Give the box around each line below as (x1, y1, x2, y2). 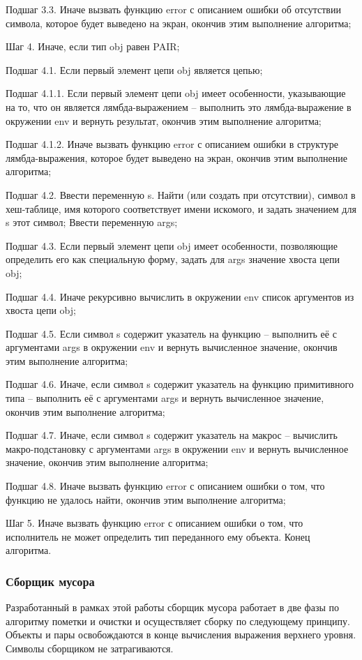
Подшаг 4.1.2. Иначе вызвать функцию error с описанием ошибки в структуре (6, 137, 339, 151)
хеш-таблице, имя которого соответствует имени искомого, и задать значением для (6, 201, 356, 216)
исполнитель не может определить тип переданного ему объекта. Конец (6, 529, 310, 543)
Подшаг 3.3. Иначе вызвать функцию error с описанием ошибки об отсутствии (6, 2, 341, 16)
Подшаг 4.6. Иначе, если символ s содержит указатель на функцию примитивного (6, 377, 354, 391)
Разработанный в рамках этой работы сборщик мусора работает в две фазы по (6, 600, 339, 615)
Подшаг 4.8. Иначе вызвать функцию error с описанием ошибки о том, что (6, 479, 325, 493)
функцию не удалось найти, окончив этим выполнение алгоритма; (6, 492, 286, 507)
